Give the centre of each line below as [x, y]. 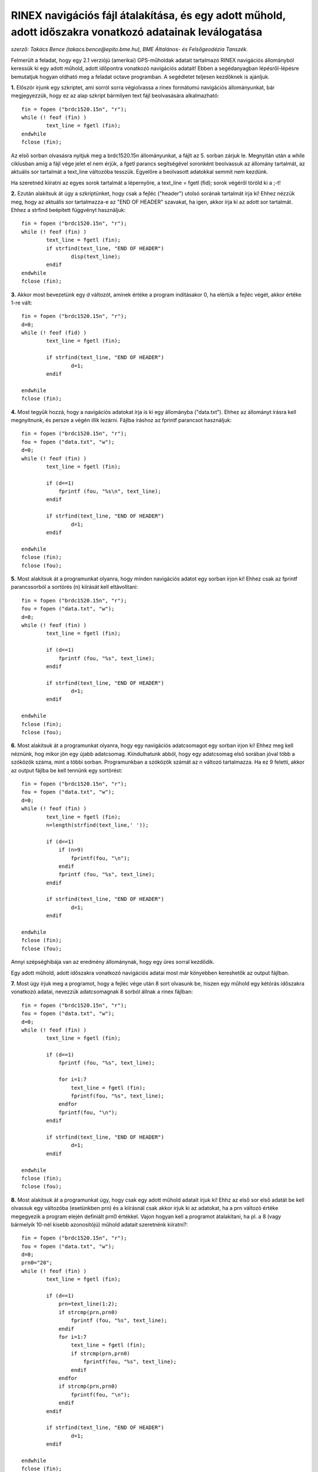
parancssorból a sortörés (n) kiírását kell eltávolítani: [74, 587]
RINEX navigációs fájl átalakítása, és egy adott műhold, [148, 15]
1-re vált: [21, 303]
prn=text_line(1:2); [88, 1304]
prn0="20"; [37, 1263]
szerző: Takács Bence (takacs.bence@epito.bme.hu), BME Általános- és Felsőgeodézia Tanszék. [130, 49]
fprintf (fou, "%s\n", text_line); [110, 491]
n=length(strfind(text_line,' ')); [97, 825]
